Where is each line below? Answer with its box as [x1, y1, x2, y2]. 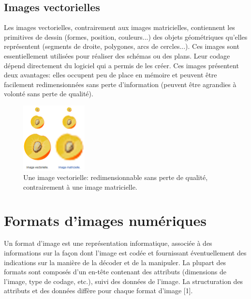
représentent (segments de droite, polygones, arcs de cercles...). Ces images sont [4, 41, 239, 51]
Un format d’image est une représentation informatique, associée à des [4, 238, 212, 248]
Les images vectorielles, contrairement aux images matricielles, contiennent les [4, 22, 235, 32]
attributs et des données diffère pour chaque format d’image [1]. [4, 285, 193, 296]
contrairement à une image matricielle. [23, 181, 137, 192]
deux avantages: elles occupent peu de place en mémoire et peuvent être [4, 70, 217, 80]
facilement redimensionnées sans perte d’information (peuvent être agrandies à [4, 79, 236, 89]
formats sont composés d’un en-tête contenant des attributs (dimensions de [4, 267, 226, 277]
